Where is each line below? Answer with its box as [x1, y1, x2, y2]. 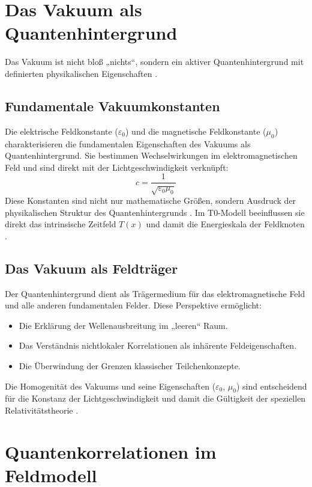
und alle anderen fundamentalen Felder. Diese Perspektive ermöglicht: [5, 299, 262, 311]
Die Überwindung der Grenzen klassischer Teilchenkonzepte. [19, 360, 241, 372]
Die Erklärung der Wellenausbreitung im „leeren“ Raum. [19, 319, 228, 331]
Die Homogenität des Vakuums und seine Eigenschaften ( [5, 379, 216, 392]
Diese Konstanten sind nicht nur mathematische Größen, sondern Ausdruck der [5, 194, 296, 207]
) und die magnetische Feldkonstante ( [125, 124, 266, 137]
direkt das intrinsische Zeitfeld [5, 218, 116, 230]
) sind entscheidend [236, 379, 307, 392]
